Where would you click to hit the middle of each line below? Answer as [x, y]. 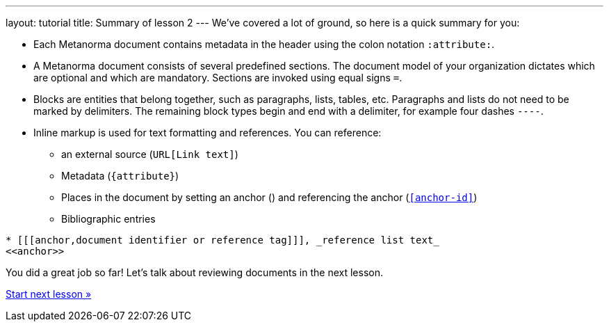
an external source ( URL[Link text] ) [150, 154]
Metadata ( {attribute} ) [120, 176]
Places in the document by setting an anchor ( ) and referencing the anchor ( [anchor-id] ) [269, 197]
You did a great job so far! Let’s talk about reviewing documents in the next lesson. [194, 272]
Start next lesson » [49, 294]
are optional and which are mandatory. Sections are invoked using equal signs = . [218, 78]
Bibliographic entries [108, 219]
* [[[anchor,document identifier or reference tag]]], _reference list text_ [222, 240]
